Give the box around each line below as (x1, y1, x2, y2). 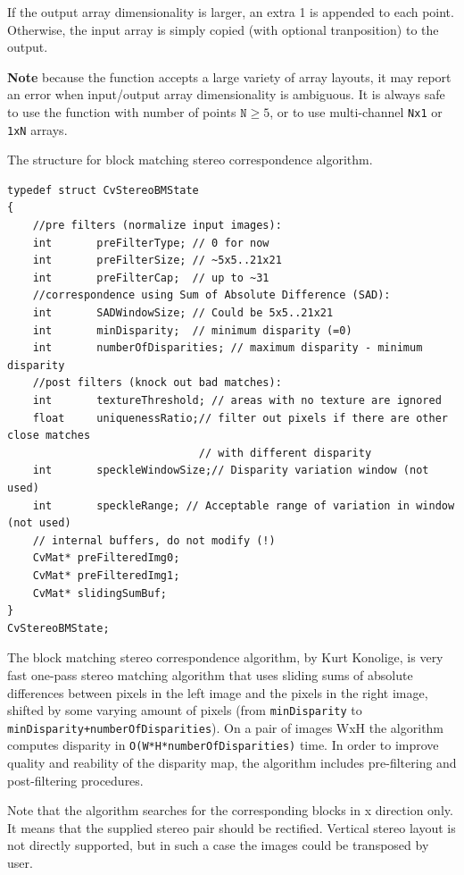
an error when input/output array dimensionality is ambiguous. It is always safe (7, 85, 445, 104)
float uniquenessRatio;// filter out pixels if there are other (32, 411, 448, 425)
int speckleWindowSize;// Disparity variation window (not (32, 464, 429, 477)
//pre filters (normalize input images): (32, 219, 282, 232)
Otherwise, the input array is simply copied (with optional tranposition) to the (7, 20, 439, 38)
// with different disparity (198, 446, 372, 459)
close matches (7, 429, 91, 442)
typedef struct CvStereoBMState (7, 183, 199, 197)
